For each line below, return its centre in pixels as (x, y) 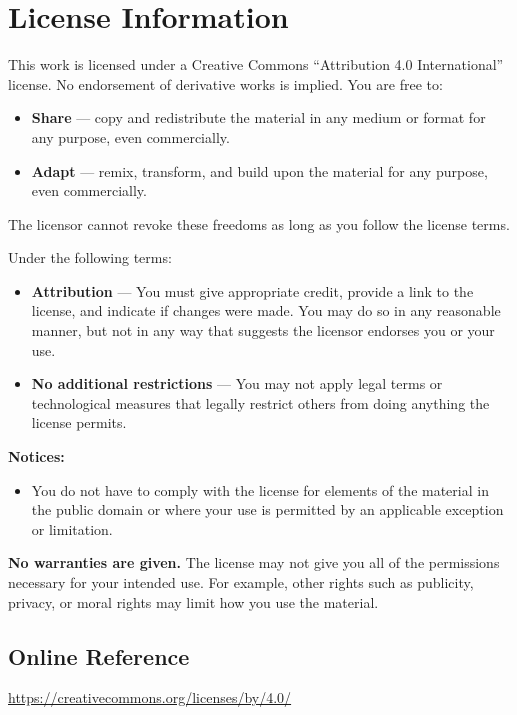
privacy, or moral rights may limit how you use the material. (193, 601)
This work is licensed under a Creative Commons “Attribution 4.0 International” (256, 64)
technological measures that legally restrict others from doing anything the (260, 402)
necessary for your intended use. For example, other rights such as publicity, (241, 582)
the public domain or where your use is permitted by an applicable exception (267, 509)
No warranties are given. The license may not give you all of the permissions (254, 562)
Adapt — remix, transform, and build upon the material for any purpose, (259, 170)
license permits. (79, 422)
